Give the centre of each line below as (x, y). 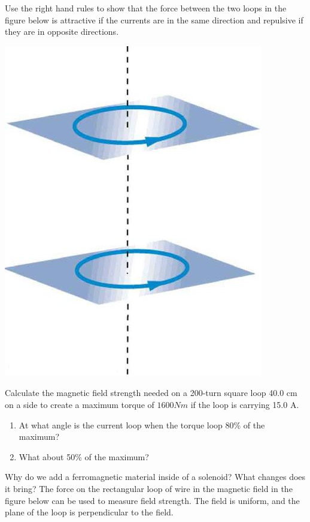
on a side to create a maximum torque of (80, 404)
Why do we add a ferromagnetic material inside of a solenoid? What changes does (155, 477)
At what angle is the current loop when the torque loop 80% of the (142, 424)
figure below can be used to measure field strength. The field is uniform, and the (152, 500)
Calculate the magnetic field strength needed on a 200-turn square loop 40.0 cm (151, 393)
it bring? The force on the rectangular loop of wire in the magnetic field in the (149, 488)
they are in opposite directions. (62, 31)
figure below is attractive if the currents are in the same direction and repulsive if (154, 19)
